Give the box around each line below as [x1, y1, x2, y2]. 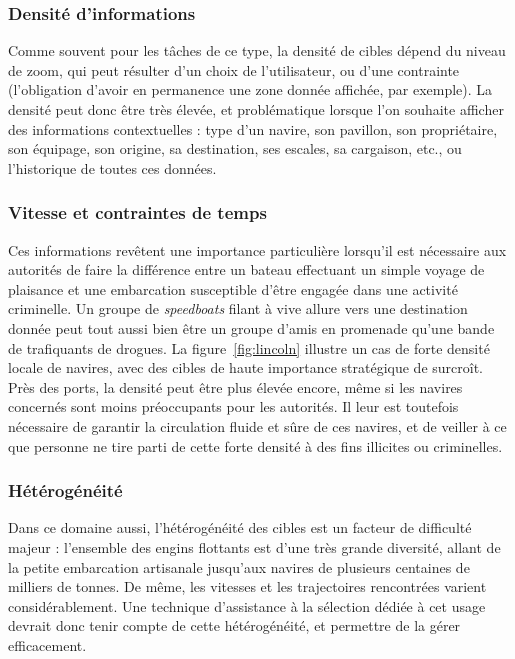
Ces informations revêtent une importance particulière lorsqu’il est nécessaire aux [8, 239, 507, 260]
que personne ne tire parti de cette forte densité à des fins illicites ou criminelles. [8, 435, 503, 456]
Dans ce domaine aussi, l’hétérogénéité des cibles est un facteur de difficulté [8, 517, 472, 538]
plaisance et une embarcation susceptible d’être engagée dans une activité [8, 278, 458, 299]
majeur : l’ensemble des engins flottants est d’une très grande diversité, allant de [8, 536, 501, 557]
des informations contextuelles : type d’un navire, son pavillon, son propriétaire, [8, 118, 498, 139]
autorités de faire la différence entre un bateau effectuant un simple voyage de [8, 259, 485, 280]
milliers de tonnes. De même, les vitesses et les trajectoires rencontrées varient [8, 576, 487, 597]
